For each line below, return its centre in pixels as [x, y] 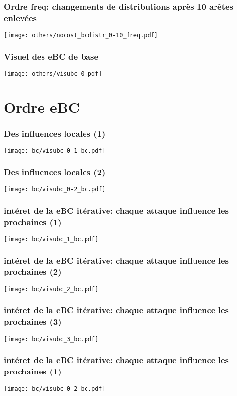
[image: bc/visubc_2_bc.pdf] [51, 289]
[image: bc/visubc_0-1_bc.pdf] [55, 151]
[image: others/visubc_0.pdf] [53, 74]
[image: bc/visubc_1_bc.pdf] [51, 239]
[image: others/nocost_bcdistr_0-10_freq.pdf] [81, 35]
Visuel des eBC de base [51, 56]
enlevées [20, 17]
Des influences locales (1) [55, 133]
